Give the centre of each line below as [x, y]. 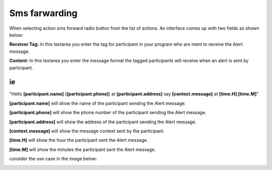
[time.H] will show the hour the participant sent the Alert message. [79, 140]
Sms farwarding [43, 13]
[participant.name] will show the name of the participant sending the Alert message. [98, 103]
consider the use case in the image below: [53, 159]
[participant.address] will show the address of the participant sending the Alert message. [103, 122]
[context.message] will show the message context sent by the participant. [87, 131]
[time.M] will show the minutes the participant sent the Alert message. [83, 149]
